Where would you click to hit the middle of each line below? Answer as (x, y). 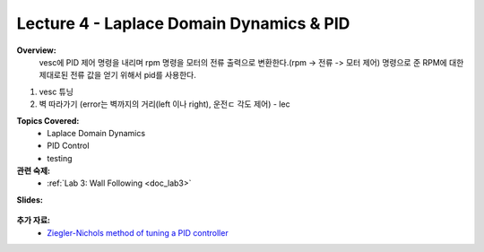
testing (60, 158)
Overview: (37, 50)
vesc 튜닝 (56, 91)
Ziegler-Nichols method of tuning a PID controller (138, 232)
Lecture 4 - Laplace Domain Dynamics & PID (183, 23)
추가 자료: (34, 221)
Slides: (30, 200)
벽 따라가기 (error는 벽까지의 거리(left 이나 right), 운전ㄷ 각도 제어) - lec (164, 104)
